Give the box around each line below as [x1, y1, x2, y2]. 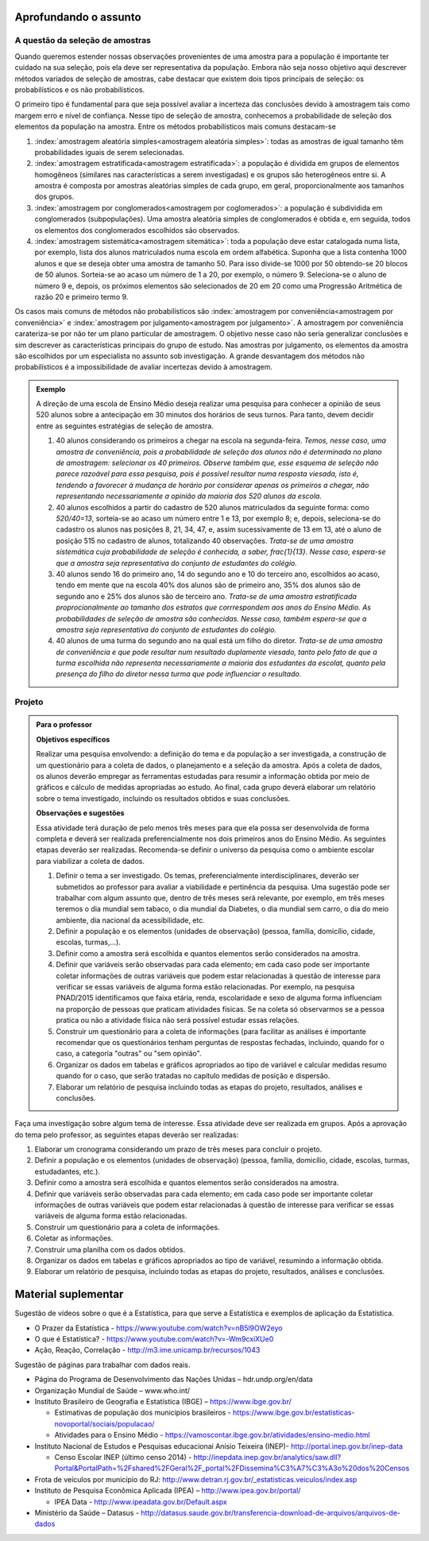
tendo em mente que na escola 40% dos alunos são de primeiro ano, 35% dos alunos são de [56, 580, 361, 590]
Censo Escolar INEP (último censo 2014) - [54, 1452, 192, 1462]
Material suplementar [14, 1287, 124, 1301]
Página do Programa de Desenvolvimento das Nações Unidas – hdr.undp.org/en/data [34, 1375, 313, 1384]
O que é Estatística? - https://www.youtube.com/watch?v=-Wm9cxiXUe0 [34, 1334, 274, 1344]
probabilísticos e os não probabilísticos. [14, 84, 145, 95]
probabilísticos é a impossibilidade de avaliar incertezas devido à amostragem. [14, 362, 273, 372]
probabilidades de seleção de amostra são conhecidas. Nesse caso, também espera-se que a [56, 614, 367, 623]
